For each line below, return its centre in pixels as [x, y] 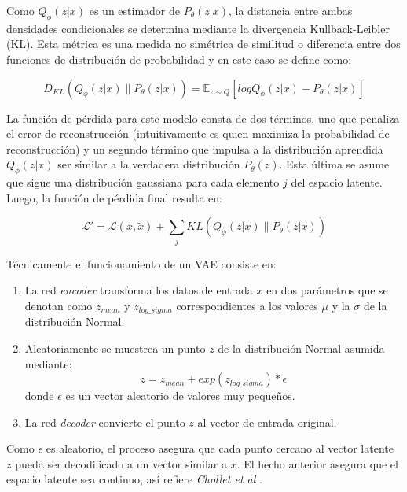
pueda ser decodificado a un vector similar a [121, 463]
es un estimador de [134, 10]
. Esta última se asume [334, 164]
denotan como [59, 305]
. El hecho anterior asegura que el [317, 463]
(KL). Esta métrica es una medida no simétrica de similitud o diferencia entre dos [203, 44]
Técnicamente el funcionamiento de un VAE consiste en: [141, 263]
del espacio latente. [337, 182]
